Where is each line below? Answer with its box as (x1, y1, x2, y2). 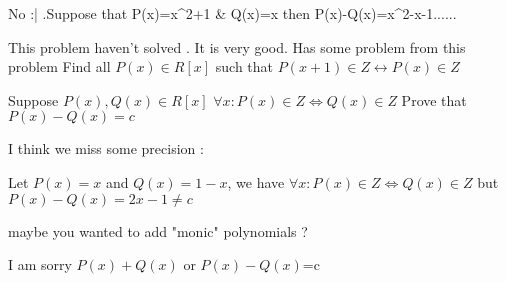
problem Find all (8, 56, 111, 77)
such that (215, 56, 274, 77)
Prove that (401, 89, 467, 110)
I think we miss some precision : (8, 138, 204, 159)
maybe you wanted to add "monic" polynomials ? (8, 220, 308, 241)
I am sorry (8, 254, 72, 275)
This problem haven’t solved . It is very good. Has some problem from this (8, 36, 466, 57)
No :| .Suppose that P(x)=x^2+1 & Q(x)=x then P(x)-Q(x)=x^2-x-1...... (8, 3, 457, 23)
